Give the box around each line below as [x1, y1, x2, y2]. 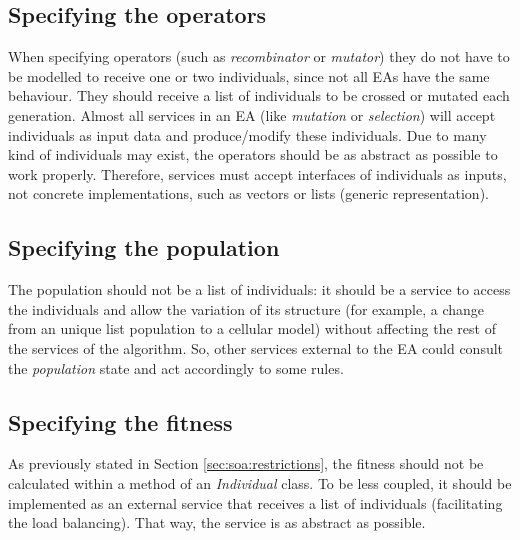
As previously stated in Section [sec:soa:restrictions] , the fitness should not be [8, 453, 484, 474]
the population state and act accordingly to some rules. [8, 357, 344, 378]
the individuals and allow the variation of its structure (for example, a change [8, 298, 485, 319]
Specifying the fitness [8, 406, 233, 437]
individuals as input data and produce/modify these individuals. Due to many [8, 124, 487, 145]
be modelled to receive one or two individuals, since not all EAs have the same [8, 65, 490, 86]
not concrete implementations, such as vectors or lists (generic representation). [8, 183, 489, 204]
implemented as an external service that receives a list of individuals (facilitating [8, 492, 503, 513]
